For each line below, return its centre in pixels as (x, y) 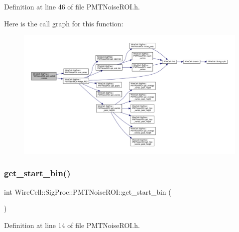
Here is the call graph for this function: (64, 23)
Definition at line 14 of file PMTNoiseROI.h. (72, 225)
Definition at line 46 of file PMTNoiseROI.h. (72, 6)
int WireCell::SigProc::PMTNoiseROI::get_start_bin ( (88, 191)
